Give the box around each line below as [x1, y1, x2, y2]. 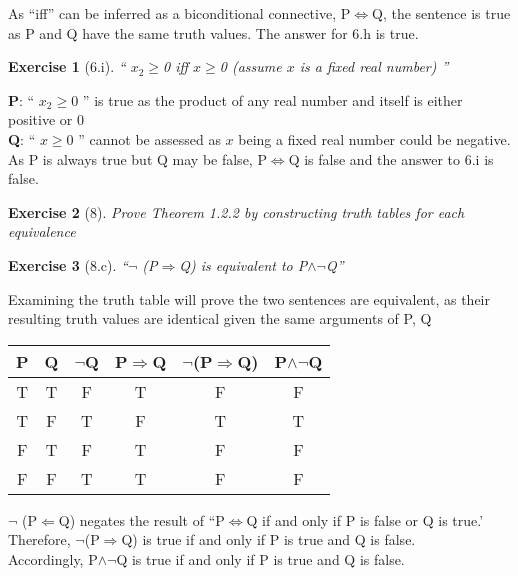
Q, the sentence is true [372, 3, 511, 23]
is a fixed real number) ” [299, 56, 449, 77]
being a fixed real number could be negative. [238, 128, 511, 149]
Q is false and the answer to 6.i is [288, 148, 494, 169]
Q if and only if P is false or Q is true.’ [246, 509, 484, 530]
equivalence [8, 221, 76, 242]
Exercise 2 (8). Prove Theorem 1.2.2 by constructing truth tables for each [8, 201, 465, 222]
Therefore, [8, 529, 71, 550]
